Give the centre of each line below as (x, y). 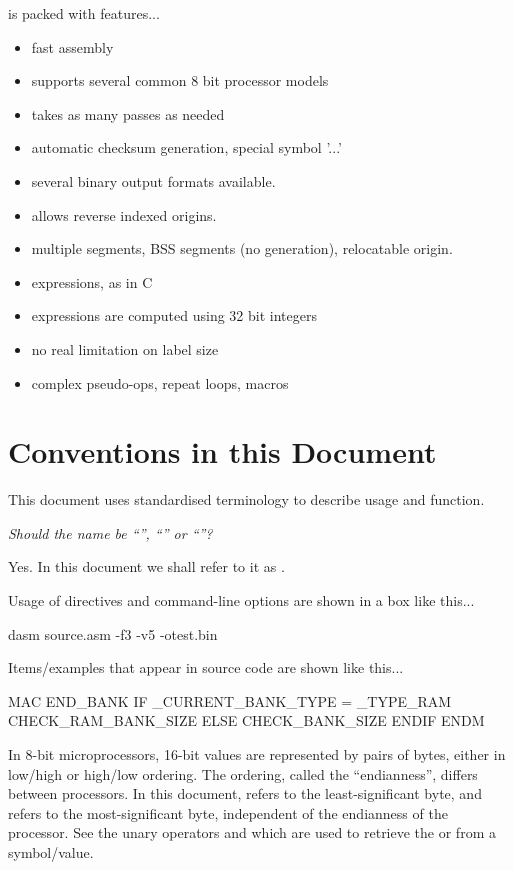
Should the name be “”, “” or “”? (110, 532)
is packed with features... (84, 13)
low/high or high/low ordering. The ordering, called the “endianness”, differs (243, 773)
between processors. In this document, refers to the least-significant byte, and (245, 793)
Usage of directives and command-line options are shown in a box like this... (241, 600)
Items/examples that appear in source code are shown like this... (206, 667)
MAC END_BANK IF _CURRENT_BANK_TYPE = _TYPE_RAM (230, 700)
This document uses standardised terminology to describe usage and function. (246, 499)
